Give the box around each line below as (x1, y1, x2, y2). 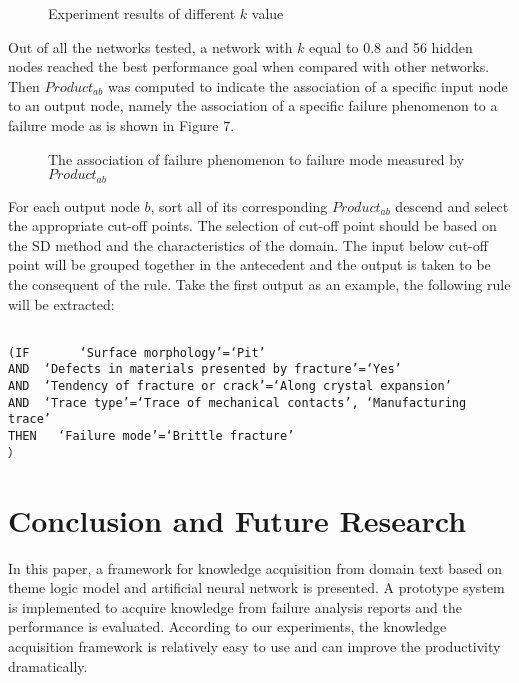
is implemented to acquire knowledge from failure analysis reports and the (8, 596, 462, 617)
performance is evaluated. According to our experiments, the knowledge (8, 616, 447, 637)
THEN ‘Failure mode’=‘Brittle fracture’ (8, 429, 295, 444)
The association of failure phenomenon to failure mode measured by (48, 148, 465, 169)
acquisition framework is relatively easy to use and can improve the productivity (8, 635, 501, 656)
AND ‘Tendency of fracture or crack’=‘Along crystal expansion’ (8, 379, 452, 394)
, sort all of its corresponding (150, 195, 328, 216)
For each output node (8, 195, 140, 216)
